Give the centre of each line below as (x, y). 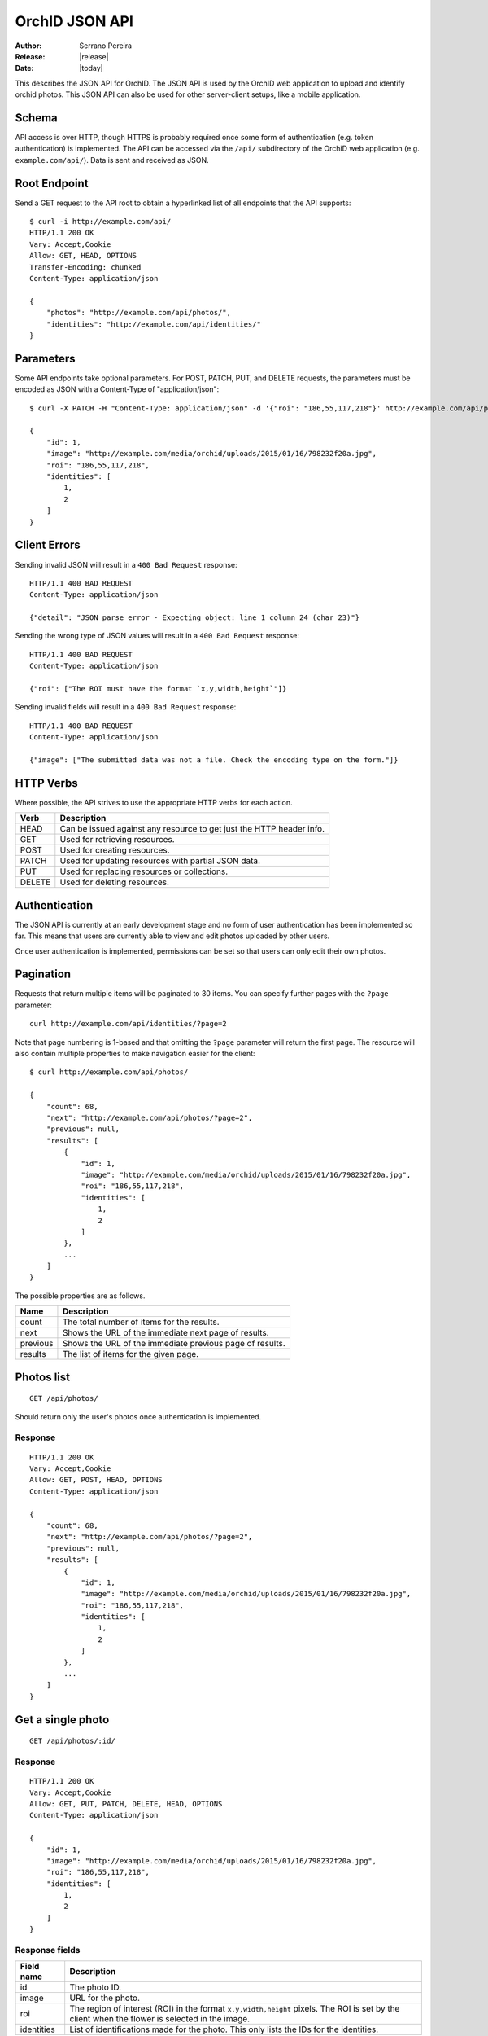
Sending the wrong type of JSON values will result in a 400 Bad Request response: (157, 636)
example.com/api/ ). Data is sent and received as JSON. (112, 160)
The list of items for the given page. (131, 1354)
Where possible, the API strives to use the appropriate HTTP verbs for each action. (154, 802)
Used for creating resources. (115, 850)
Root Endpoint (52, 183)
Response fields (48, 1950)
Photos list (43, 1377)
